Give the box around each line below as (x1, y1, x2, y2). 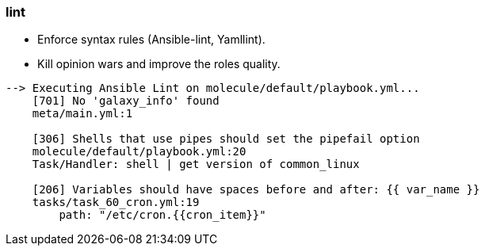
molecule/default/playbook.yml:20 (32, 145, 246, 158)
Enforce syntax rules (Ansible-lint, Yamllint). (37, 32, 265, 47)
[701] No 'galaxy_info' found (32, 94, 220, 108)
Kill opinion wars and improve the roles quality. (37, 57, 281, 71)
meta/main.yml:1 (32, 107, 133, 120)
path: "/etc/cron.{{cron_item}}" (59, 208, 266, 222)
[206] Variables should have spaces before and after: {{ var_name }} (32, 183, 480, 197)
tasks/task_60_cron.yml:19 (32, 196, 200, 209)
